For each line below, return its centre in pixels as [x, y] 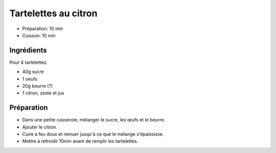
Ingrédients [28, 50]
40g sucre [33, 72]
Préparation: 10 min [43, 29]
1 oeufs [30, 79]
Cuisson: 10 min [39, 35]
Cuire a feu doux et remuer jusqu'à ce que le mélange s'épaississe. [93, 134]
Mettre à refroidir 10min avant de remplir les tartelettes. [80, 141]
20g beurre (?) [38, 86]
